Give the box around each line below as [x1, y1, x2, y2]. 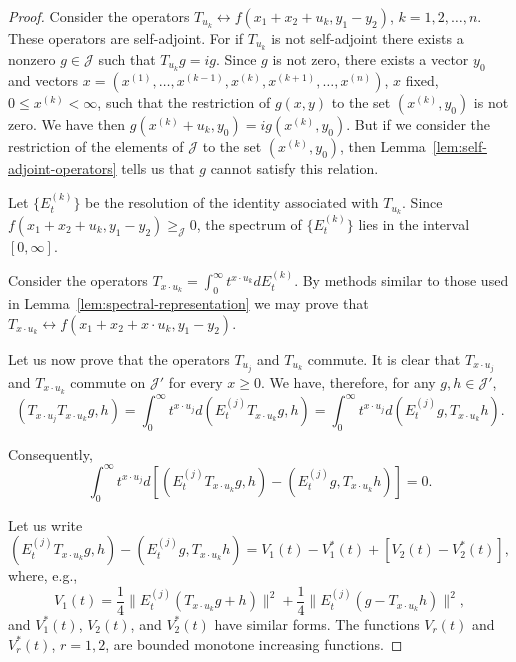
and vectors [8, 69, 79, 90]
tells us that [121, 157, 195, 178]
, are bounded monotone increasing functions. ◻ [105, 633, 403, 654]
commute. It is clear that [307, 348, 461, 369]
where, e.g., [8, 565, 78, 586]
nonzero [8, 48, 56, 69]
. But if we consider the [346, 113, 491, 134]
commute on [70, 371, 146, 392]
